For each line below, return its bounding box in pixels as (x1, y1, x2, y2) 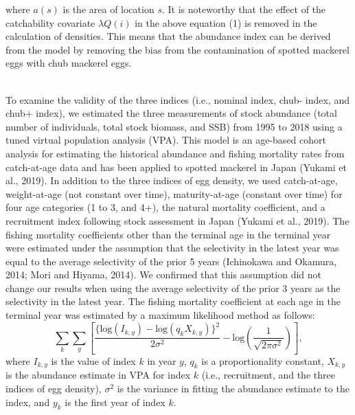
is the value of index (51, 353, 136, 368)
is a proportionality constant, (201, 353, 324, 368)
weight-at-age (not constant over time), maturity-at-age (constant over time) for (5, 186, 343, 201)
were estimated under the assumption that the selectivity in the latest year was (5, 240, 339, 255)
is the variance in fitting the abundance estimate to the (117, 381, 350, 395)
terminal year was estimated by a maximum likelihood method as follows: (5, 308, 315, 322)
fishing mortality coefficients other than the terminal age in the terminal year (5, 227, 331, 241)
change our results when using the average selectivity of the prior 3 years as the (5, 280, 341, 295)
